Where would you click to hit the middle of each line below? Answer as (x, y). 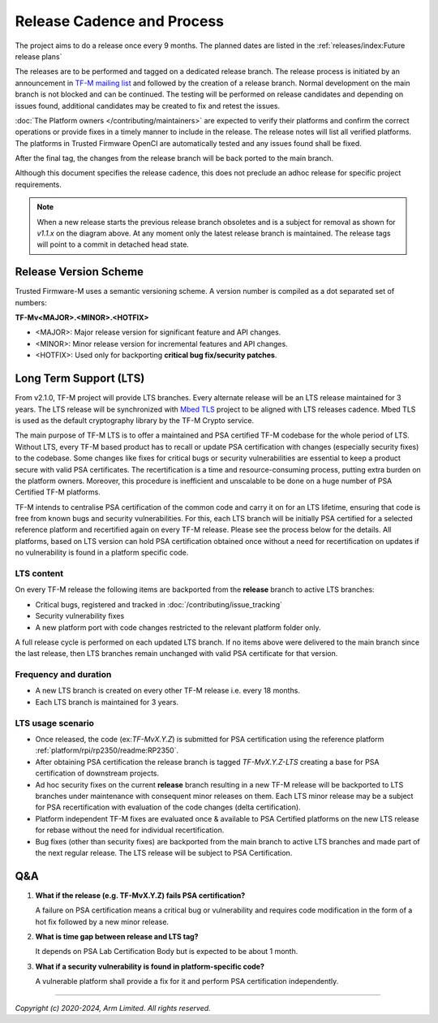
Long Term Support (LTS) (80, 379)
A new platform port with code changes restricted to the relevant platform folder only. (178, 627)
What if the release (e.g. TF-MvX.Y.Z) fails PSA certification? (140, 895)
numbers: (31, 302)
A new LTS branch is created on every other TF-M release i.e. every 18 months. (167, 691)
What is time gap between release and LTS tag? (117, 937)
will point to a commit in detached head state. (113, 244)
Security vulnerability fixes (80, 616)
